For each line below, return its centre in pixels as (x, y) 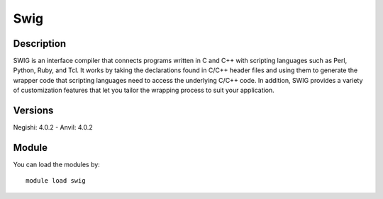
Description (40, 44)
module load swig (56, 181)
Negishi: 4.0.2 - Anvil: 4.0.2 (53, 127)
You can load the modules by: (57, 165)
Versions (33, 111)
